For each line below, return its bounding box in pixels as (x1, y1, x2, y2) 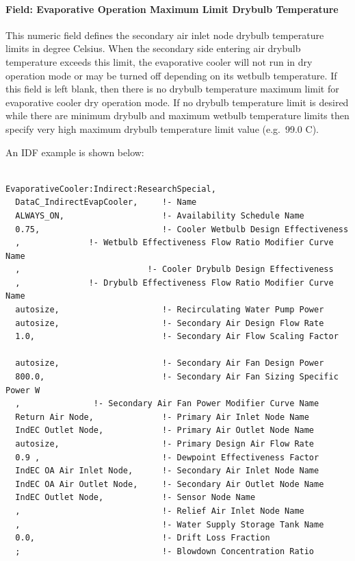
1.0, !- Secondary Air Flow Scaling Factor (15, 332, 339, 342)
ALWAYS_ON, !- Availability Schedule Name (15, 210, 304, 221)
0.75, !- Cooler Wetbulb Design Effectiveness (15, 224, 349, 234)
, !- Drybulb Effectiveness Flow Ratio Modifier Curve (15, 277, 334, 288)
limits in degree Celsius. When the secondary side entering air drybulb (5, 41, 301, 55)
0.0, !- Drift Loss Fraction (15, 533, 270, 543)
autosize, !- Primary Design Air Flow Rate (15, 439, 315, 449)
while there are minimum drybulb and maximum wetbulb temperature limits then (5, 108, 350, 123)
